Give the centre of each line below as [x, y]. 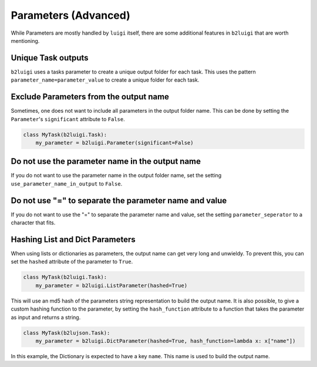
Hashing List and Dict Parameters [73, 239]
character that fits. [33, 223]
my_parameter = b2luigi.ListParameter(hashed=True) [112, 285]
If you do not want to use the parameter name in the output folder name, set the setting [116, 176]
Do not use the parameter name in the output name [106, 161]
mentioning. [25, 41]
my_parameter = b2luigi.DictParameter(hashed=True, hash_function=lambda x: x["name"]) [166, 341]
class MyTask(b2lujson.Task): [67, 333]
